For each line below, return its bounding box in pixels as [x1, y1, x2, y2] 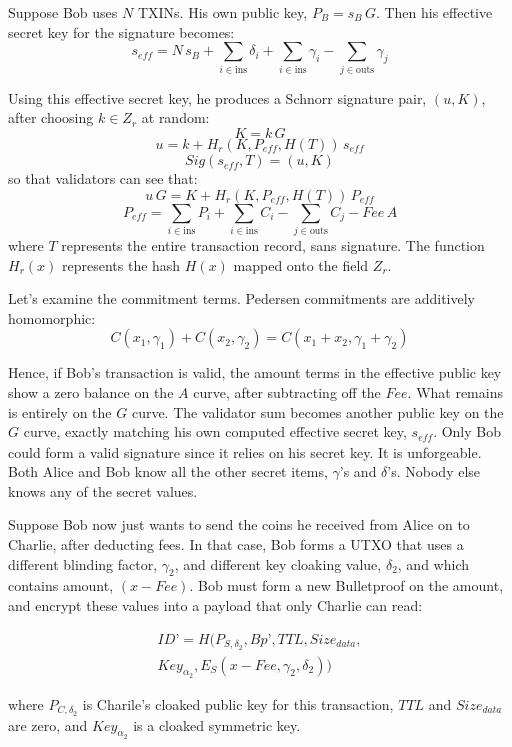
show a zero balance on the [8, 382, 174, 403]
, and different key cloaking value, [174, 553, 382, 574]
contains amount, [8, 575, 114, 596]
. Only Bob [433, 421, 501, 442]
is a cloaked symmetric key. [133, 714, 301, 735]
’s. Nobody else [387, 461, 481, 482]
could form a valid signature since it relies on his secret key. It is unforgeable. [8, 441, 482, 462]
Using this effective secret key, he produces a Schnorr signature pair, [8, 87, 427, 108]
